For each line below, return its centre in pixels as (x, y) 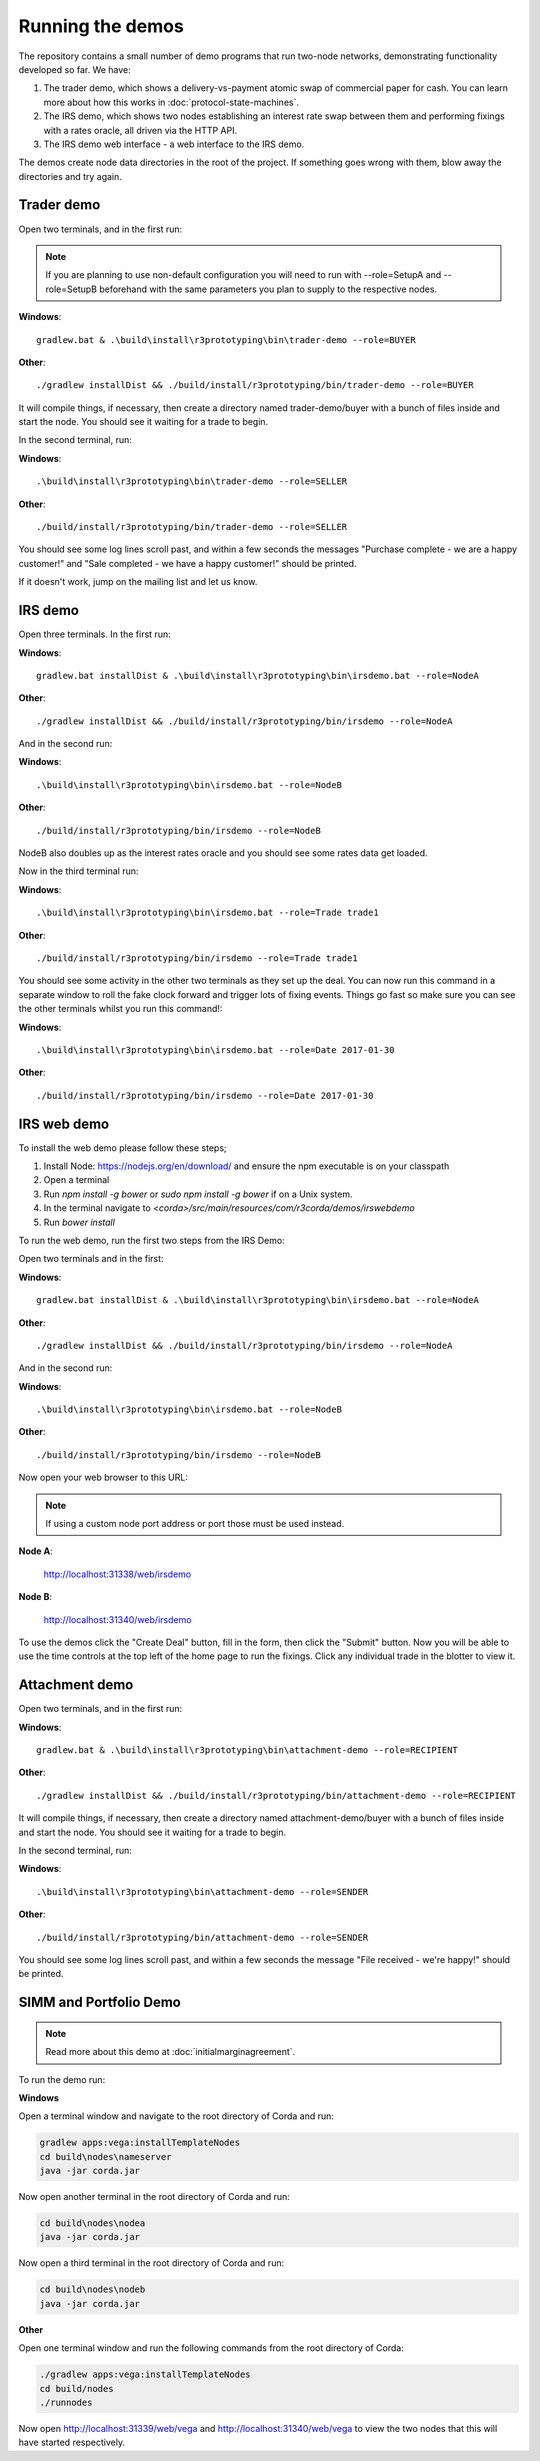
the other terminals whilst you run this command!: (120, 1009)
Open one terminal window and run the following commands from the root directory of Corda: (211, 2348)
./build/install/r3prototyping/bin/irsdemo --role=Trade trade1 (197, 958)
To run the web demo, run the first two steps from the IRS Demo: (151, 1240)
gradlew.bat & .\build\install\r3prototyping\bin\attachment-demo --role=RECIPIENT (247, 1750)
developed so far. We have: (75, 69)
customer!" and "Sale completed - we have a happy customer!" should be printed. (187, 563)
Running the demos (101, 26)
